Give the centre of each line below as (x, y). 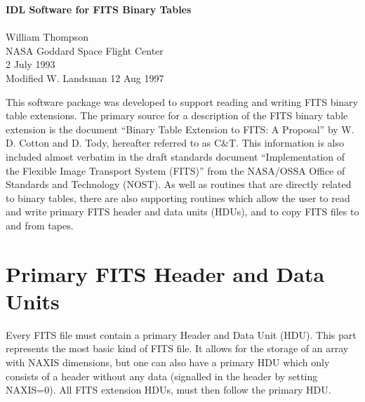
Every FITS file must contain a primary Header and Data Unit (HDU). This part (181, 334)
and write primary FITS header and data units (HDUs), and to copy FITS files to (182, 212)
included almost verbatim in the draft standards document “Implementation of (175, 156)
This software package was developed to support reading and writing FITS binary (182, 101)
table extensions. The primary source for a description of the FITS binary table (177, 115)
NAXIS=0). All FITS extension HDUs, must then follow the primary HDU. (168, 390)
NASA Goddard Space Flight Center (85, 50)
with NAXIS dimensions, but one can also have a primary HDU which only (168, 362)
